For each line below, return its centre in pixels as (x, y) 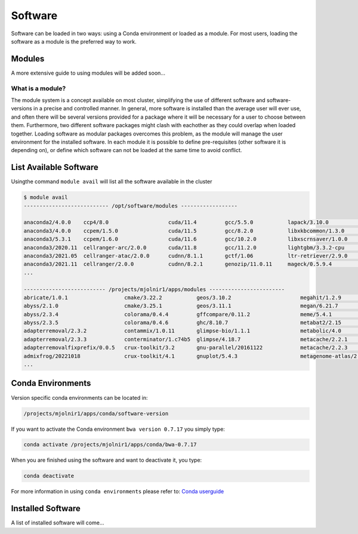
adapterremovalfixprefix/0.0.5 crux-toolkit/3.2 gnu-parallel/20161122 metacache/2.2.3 (186, 348)
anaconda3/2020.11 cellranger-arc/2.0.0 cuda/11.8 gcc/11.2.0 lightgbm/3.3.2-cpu (184, 247)
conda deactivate (49, 476)
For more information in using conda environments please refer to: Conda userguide (118, 492)
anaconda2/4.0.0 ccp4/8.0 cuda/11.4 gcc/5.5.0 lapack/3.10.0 (176, 223)
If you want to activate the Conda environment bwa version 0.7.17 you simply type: (118, 429)
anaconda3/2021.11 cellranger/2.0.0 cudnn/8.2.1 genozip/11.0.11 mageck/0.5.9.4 (178, 264)
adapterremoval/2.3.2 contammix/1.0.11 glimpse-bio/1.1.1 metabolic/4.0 (182, 331)
